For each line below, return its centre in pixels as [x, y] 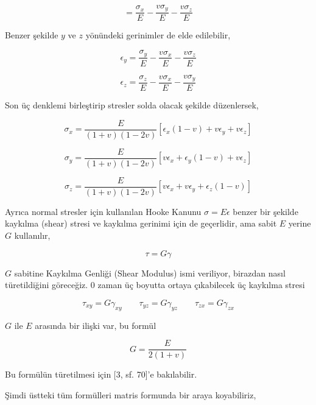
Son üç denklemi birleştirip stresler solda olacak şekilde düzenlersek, [132, 105]
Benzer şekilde [32, 35]
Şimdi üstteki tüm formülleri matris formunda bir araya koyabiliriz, [131, 394]
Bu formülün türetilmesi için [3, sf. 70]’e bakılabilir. [101, 374]
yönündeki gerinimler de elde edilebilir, [158, 35]
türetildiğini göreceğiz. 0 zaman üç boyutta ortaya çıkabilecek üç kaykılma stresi [155, 285]
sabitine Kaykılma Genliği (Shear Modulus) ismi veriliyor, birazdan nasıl [150, 273]
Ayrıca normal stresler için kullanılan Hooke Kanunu [103, 211]
